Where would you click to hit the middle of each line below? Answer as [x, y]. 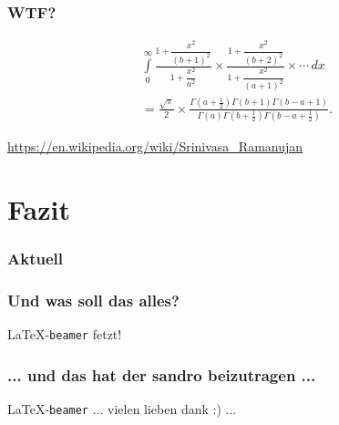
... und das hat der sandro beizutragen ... [162, 374]
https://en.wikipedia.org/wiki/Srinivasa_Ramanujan [155, 146]
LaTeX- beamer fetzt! [65, 334]
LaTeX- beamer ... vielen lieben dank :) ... [122, 409]
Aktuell [35, 259]
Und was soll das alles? [93, 300]
